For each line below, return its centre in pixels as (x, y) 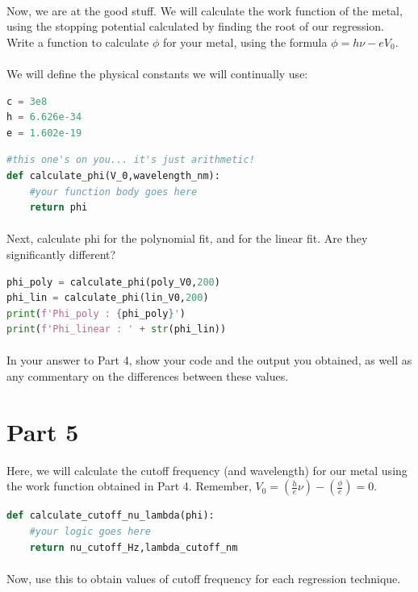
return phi (59, 208)
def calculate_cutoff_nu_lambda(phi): (111, 516)
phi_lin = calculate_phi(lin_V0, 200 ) (108, 298)
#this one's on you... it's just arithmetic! (131, 160)
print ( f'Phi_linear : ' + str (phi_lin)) (117, 329)
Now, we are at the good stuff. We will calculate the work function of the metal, (205, 10)
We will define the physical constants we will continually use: (157, 73)
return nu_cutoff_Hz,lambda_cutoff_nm (134, 547)
